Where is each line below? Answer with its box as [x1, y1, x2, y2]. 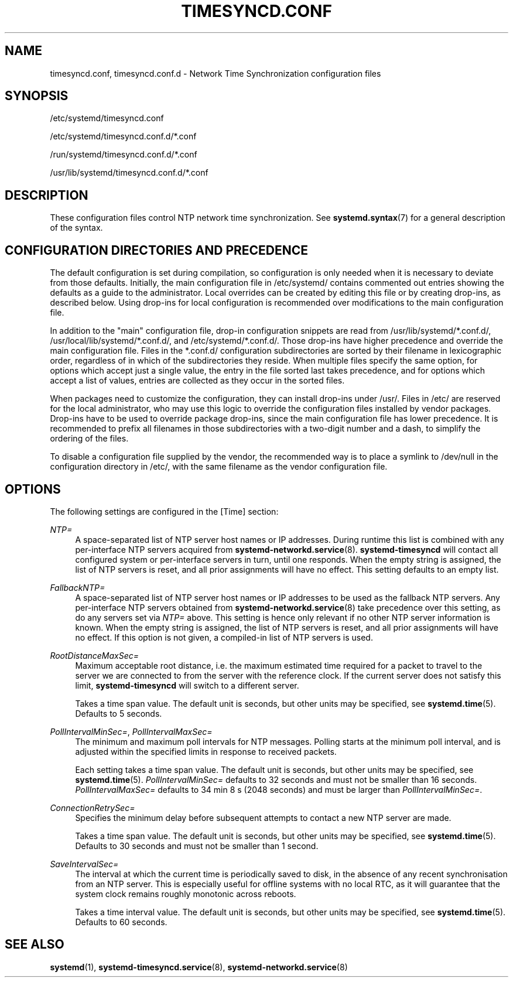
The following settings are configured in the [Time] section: [50, 506, 279, 516]
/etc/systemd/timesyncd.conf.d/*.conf [50, 131, 197, 142]
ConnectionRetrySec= [50, 802, 135, 813]
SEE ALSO [5, 937, 64, 952]
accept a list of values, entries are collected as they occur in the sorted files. [50, 375, 345, 386]
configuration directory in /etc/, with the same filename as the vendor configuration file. [50, 461, 388, 472]
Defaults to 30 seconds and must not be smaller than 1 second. [75, 840, 319, 851]
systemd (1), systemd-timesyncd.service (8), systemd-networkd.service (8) [50, 962, 348, 972]
